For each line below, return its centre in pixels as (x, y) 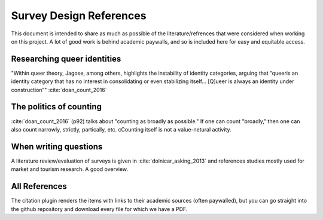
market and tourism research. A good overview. (70, 169)
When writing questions (57, 146)
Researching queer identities (66, 59)
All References (39, 186)
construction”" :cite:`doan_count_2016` (59, 90)
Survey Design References (79, 16)
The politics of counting (56, 107)
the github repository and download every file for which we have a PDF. (99, 209)
